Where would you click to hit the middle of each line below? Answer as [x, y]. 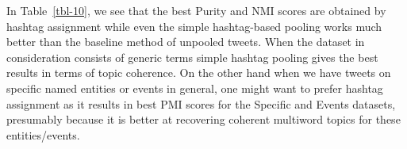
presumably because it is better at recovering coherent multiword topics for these [203, 119]
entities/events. [43, 134]
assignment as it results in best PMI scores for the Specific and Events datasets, [201, 103]
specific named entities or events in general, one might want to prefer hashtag [195, 88]
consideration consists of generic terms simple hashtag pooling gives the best [192, 57]
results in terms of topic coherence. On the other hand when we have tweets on [199, 73]
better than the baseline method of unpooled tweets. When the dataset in [186, 42]
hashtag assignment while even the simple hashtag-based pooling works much [194, 26]
